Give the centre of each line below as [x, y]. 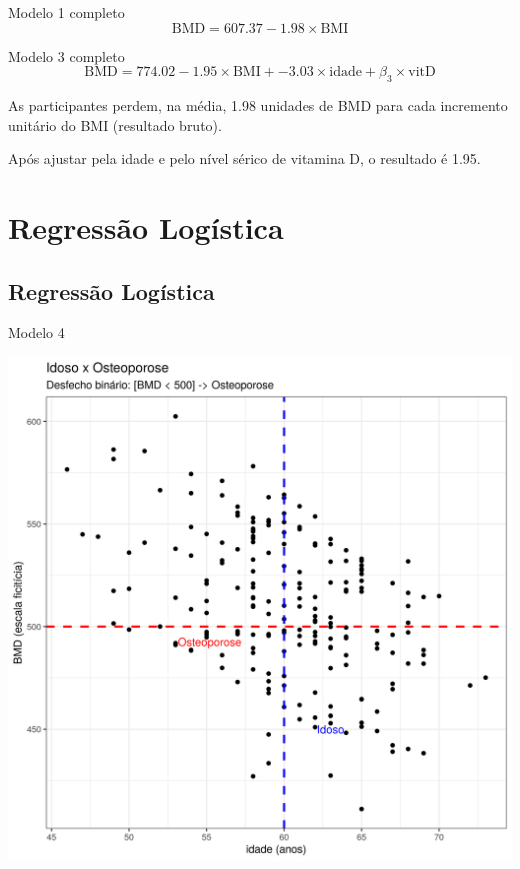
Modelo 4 [36, 332]
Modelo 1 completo [66, 12]
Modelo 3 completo [66, 55]
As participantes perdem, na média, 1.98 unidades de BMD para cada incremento [258, 104]
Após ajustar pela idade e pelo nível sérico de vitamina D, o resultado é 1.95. [244, 158]
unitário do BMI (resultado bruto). [115, 124]
